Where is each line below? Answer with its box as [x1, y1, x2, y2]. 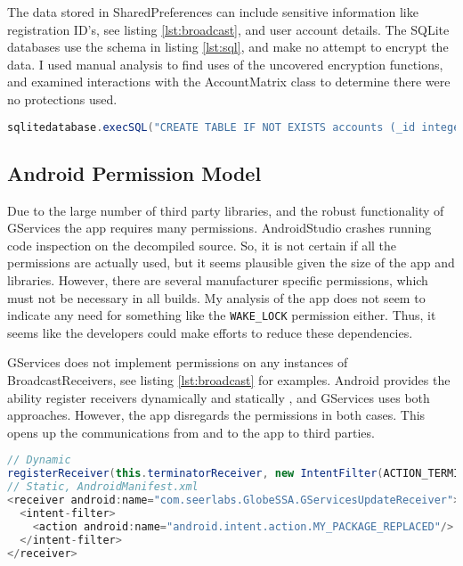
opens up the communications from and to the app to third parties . [7, 422, 375, 441]
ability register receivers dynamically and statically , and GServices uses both [7, 388, 430, 406]
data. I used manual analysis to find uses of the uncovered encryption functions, [7, 54, 443, 73]
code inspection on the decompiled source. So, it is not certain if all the [7, 235, 397, 254]
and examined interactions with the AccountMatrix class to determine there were [7, 72, 451, 91]
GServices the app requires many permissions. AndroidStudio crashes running [7, 218, 432, 237]
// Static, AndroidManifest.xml [7, 480, 199, 494]
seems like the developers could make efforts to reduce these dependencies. [7, 323, 413, 341]
